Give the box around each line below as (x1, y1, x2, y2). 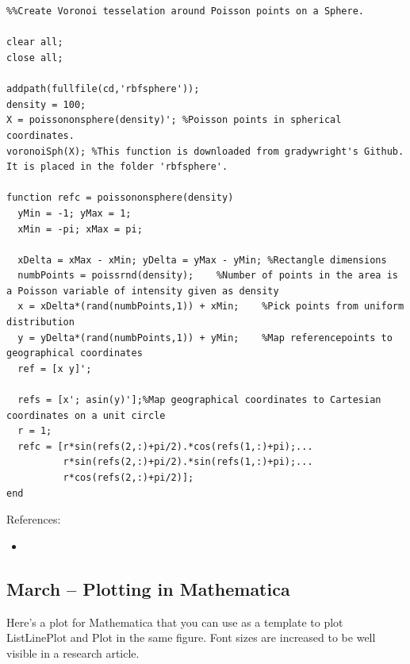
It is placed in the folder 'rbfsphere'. (6, 161, 228, 173)
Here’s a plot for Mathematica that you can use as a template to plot (6, 613, 343, 630)
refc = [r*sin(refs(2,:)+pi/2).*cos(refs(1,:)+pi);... (17, 440, 313, 452)
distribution (6, 317, 75, 328)
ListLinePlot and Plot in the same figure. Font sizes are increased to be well (6, 629, 376, 646)
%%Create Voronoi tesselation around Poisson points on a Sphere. (6, 6, 365, 17)
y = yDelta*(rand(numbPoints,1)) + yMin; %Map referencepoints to (17, 332, 393, 344)
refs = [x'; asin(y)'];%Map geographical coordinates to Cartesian (17, 394, 381, 406)
